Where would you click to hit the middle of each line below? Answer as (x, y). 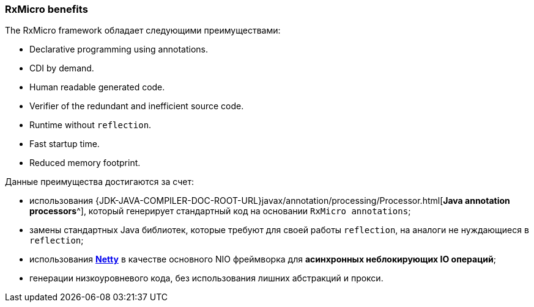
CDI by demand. (62, 68)
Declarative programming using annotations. (119, 49)
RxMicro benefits (46, 9)
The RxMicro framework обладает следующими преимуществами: (143, 31)
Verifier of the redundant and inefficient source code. (137, 106)
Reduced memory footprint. (85, 163)
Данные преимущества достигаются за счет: (99, 182)
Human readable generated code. (97, 87)
